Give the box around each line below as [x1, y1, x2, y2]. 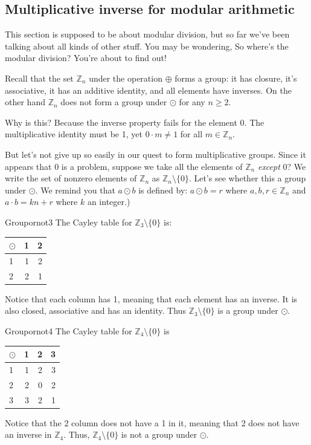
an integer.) [87, 195, 130, 208]
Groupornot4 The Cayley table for [5, 324, 132, 337]
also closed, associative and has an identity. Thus [5, 304, 186, 317]
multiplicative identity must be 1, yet [5, 128, 143, 140]
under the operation [89, 71, 162, 84]
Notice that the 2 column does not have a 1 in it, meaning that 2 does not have [5, 416, 300, 429]
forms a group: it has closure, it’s [175, 71, 297, 84]
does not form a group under [60, 96, 167, 108]
